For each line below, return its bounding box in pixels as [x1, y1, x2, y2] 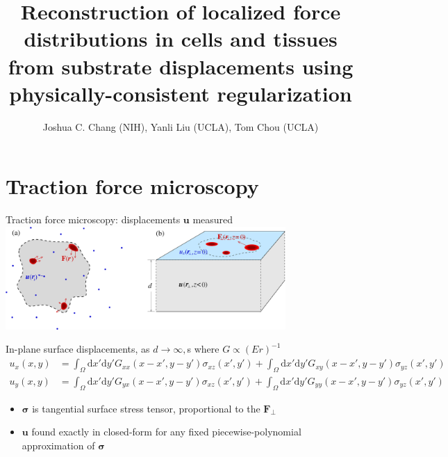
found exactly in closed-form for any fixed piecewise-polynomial [31, 424, 301, 439]
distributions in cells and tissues [24, 24, 338, 53]
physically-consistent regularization [9, 79, 352, 107]
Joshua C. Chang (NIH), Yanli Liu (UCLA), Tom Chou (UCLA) [42, 119, 319, 134]
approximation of [22, 438, 95, 452]
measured [192, 212, 233, 227]
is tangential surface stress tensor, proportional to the [32, 401, 260, 415]
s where [187, 342, 219, 356]
